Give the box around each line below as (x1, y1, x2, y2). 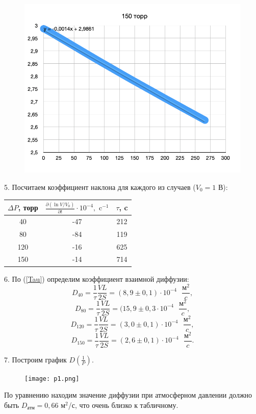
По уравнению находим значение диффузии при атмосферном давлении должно (4, 389, 252, 400)
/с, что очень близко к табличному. (68, 399, 178, 410)
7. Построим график (4, 354, 67, 364)
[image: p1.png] (24, 375, 80, 382)
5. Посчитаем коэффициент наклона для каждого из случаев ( (4, 181, 196, 192)
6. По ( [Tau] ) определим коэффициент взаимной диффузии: (4, 273, 189, 284)
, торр (18, 202, 38, 212)
